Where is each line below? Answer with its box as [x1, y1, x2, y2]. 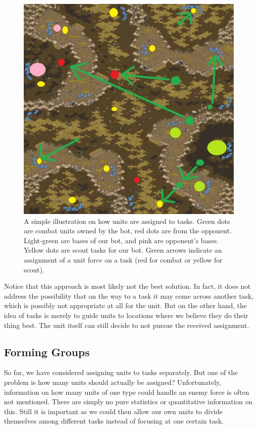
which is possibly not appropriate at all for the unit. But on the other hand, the [4, 300, 247, 311]
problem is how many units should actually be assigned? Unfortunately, [4, 376, 221, 387]
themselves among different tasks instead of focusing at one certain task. [4, 416, 224, 426]
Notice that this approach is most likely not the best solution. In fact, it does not [4, 281, 251, 291]
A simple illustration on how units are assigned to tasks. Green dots [24, 215, 230, 226]
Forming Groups [4, 344, 90, 359]
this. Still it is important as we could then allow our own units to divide [4, 406, 223, 416]
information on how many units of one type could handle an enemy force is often [4, 386, 249, 397]
